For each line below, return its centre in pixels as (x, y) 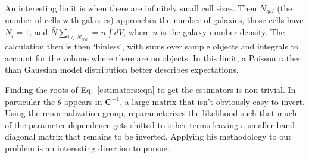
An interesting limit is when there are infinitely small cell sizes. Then (131, 8)
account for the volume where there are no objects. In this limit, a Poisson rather (153, 58)
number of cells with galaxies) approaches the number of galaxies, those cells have (154, 20)
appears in (83, 101)
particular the (30, 101)
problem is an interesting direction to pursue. (87, 148)
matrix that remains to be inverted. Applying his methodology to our (165, 136)
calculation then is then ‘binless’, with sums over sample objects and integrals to (152, 46)
